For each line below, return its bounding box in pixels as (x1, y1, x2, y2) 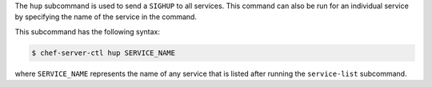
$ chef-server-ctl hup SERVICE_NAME (31, 48, 176, 57)
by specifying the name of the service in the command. (14, 12, 198, 22)
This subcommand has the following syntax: (14, 26, 160, 36)
